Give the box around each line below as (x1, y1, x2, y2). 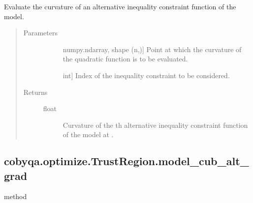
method (4, 191, 27, 201)
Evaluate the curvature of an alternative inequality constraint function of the (4, 1, 236, 11)
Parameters (23, 28, 58, 38)
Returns (23, 87, 48, 97)
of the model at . (63, 129, 114, 140)
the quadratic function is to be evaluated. (63, 54, 188, 64)
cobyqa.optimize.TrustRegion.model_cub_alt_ (4, 153, 249, 169)
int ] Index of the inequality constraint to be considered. (63, 70, 230, 80)
